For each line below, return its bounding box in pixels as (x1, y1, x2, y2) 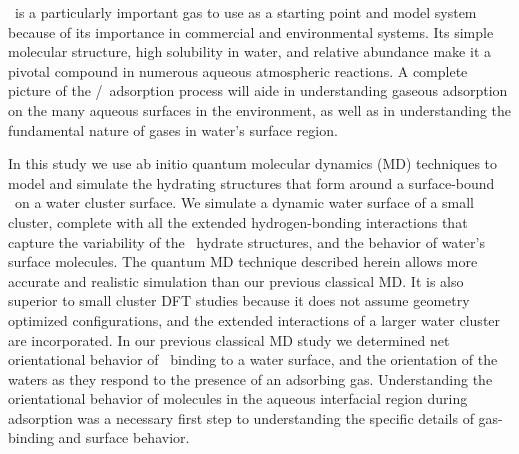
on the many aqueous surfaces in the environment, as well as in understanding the (8, 99, 512, 120)
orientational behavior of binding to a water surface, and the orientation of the (8, 349, 498, 370)
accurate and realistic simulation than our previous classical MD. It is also (8, 270, 464, 291)
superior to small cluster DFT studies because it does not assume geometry (8, 290, 470, 311)
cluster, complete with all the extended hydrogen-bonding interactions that (8, 211, 468, 232)
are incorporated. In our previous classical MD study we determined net (8, 329, 450, 350)
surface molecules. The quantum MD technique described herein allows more (8, 251, 478, 272)
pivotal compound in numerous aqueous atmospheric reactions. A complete (8, 60, 468, 81)
